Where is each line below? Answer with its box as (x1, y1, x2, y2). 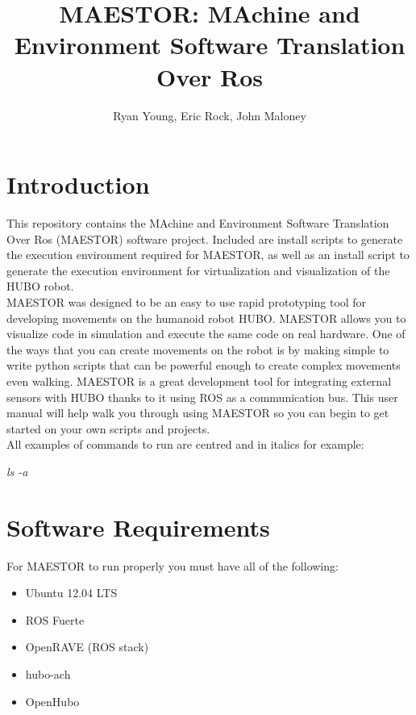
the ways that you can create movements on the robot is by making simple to (6, 341, 389, 357)
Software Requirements (6, 510, 270, 543)
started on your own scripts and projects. (6, 420, 210, 437)
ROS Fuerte (25, 611, 85, 628)
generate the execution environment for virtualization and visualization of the (6, 261, 390, 278)
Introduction (6, 168, 150, 201)
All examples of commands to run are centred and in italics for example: (6, 436, 364, 453)
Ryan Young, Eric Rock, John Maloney (113, 107, 306, 123)
